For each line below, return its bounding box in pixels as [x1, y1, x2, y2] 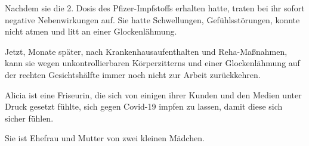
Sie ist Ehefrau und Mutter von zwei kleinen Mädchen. [5, 132, 205, 144]
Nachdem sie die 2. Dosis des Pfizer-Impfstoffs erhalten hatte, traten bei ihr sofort [5, 2, 305, 14]
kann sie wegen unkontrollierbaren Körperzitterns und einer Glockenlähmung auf [5, 57, 300, 69]
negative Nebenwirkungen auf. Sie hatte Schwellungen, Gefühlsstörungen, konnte [5, 13, 300, 26]
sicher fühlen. [5, 111, 54, 124]
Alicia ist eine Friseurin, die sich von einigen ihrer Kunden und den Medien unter [5, 88, 302, 101]
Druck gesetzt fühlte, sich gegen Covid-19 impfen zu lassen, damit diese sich [5, 100, 283, 113]
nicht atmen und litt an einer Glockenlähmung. [5, 25, 177, 38]
